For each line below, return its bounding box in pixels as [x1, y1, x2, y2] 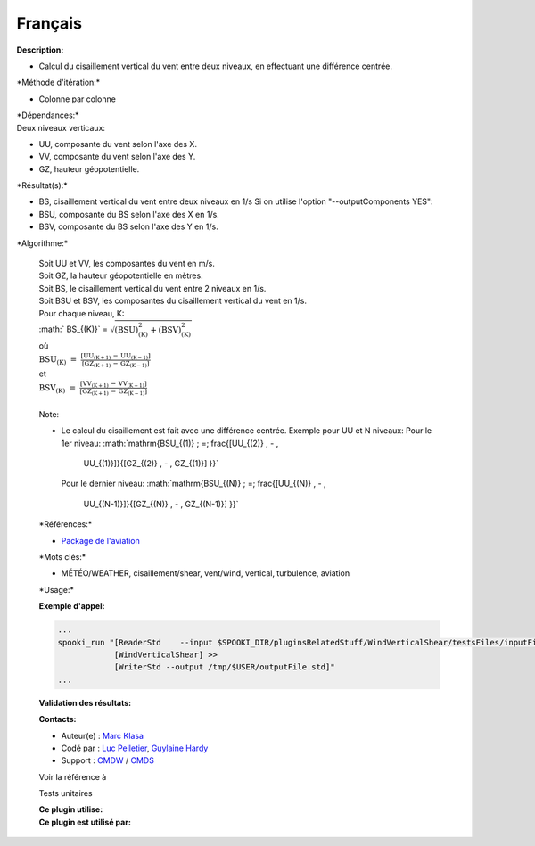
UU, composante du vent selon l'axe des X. [38, 138, 198, 149]
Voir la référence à [38, 771, 107, 782]
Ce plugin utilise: [38, 804, 103, 815]
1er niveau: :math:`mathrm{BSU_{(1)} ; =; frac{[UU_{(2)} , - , [61, 438, 279, 448]
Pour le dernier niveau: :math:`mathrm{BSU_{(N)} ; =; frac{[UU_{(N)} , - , [61, 478, 326, 489]
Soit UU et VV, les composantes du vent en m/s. [38, 259, 216, 269]
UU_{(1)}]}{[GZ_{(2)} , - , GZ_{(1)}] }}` [83, 458, 219, 469]
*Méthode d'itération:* [16, 77, 101, 88]
